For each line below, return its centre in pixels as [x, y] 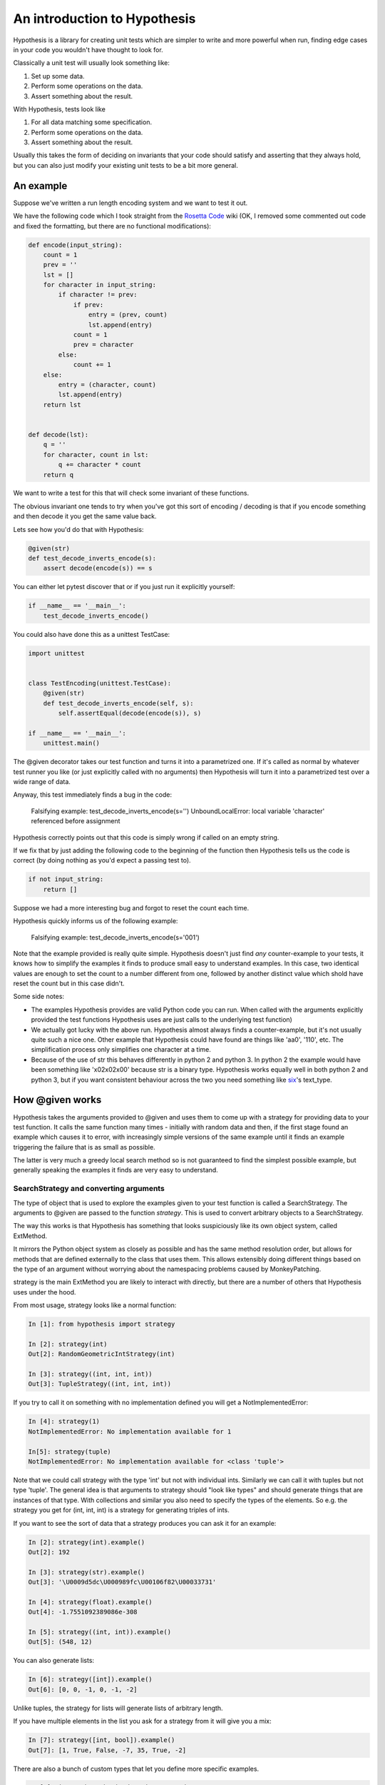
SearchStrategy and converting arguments [89, 1189]
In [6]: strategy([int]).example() [90, 1679]
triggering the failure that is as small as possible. [84, 1147]
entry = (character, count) [107, 384]
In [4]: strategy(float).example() [90, 1602]
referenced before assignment [76, 821]
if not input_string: [66, 879]
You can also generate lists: [54, 1661]
